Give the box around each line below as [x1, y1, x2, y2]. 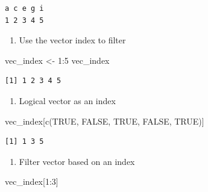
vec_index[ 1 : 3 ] [5, 175, 58, 188]
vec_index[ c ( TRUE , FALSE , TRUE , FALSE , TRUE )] [5, 114, 204, 127]
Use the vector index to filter [19, 34, 126, 46]
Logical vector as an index [19, 94, 116, 107]
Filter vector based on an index [19, 155, 135, 167]
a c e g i [5, 4, 44, 13]
